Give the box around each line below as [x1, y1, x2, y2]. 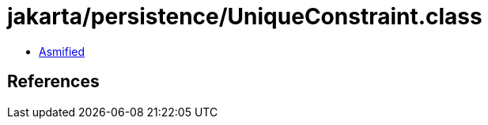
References [7, 72, 100, 92]
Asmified [39, 44, 85, 58]
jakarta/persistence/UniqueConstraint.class [7, 3, 482, 30]
